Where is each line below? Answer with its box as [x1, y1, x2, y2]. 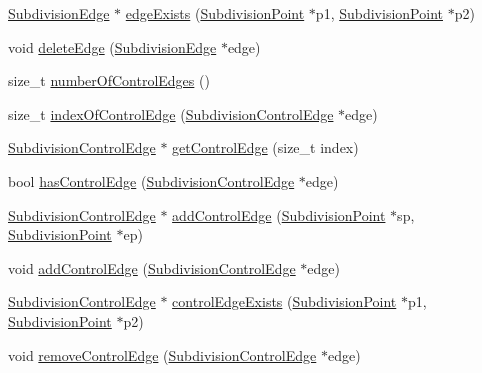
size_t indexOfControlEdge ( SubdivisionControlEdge [8, 103, 334, 124]
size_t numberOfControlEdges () [8, 70, 210, 91]
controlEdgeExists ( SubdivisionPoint [172, 291, 397, 312]
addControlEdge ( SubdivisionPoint [172, 204, 386, 225]
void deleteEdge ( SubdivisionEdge [8, 36, 217, 57]
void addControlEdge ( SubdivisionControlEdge [8, 257, 296, 278]
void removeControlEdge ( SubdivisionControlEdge [8, 344, 317, 365]
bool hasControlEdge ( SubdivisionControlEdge [8, 170, 295, 191]
